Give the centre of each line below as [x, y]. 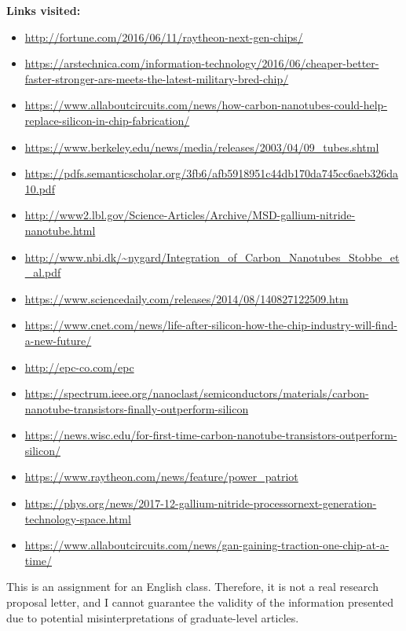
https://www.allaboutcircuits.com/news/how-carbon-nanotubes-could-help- [206, 105]
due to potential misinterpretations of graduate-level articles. [153, 617]
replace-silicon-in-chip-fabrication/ [107, 120]
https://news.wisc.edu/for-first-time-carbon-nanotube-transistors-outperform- [211, 435]
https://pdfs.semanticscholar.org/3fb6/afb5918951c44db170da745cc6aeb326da [212, 173]
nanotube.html [60, 230]
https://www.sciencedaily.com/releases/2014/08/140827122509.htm [187, 298]
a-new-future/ [58, 340]
